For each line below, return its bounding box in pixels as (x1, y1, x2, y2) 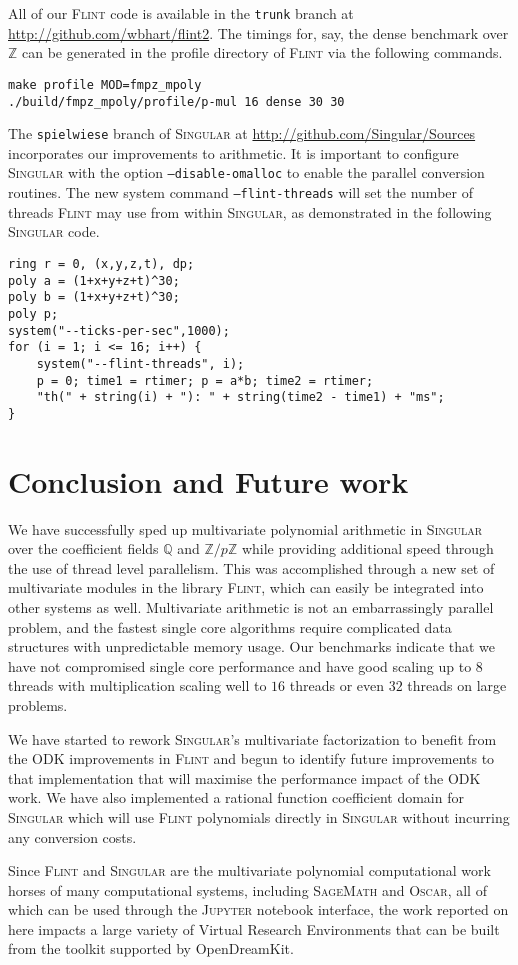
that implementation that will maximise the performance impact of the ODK (8, 767, 481, 788)
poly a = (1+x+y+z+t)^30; (8, 273, 180, 288)
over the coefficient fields (8, 538, 159, 559)
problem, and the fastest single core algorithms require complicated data (8, 616, 452, 637)
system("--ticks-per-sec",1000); (8, 323, 230, 338)
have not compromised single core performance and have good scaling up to (8, 655, 472, 676)
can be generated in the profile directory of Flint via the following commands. (22, 42, 503, 63)
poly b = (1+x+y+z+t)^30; (8, 290, 180, 305)
